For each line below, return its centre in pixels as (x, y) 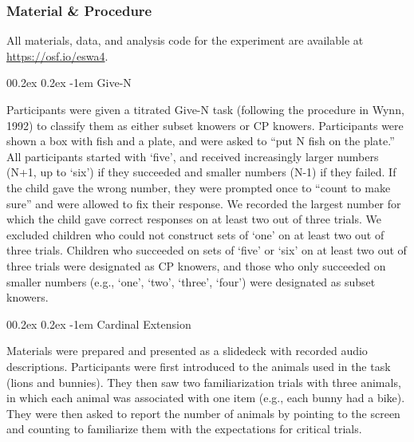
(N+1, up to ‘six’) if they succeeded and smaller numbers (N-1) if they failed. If (201, 172)
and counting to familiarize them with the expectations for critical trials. (184, 429)
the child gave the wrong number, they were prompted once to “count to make (199, 187)
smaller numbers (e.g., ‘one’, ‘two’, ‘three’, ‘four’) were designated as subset (191, 281)
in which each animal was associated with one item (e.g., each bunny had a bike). (206, 398)
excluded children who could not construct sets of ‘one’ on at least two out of (195, 234)
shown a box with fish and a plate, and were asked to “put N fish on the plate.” (201, 141)
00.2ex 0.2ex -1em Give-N (69, 83)
